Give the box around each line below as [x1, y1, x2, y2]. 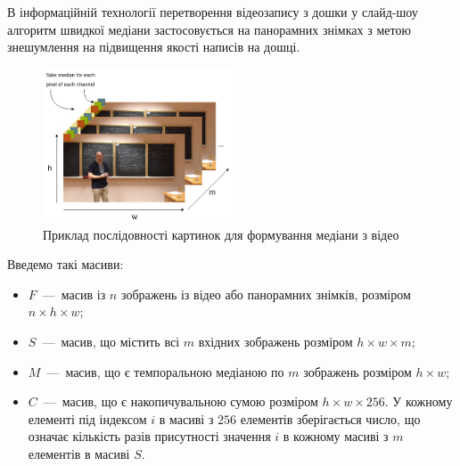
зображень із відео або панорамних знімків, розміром [120, 284, 411, 303]
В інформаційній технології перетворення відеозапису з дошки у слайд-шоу [7, 3, 418, 20]
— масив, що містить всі [42, 331, 180, 350]
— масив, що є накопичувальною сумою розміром [43, 392, 318, 411]
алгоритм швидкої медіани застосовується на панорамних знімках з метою [7, 20, 411, 38]
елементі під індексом [28, 409, 147, 428]
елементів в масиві [28, 444, 130, 462]
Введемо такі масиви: [7, 255, 124, 274]
